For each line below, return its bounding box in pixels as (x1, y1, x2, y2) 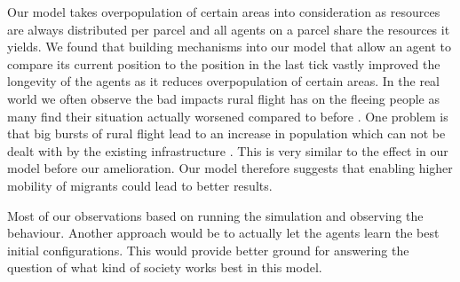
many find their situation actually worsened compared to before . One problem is (7, 106, 448, 125)
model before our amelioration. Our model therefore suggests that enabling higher (7, 159, 453, 177)
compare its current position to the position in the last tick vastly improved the (7, 54, 440, 73)
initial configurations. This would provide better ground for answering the (7, 240, 409, 259)
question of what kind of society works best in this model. (7, 258, 322, 277)
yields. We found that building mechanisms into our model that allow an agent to (7, 37, 452, 56)
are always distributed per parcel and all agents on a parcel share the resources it (7, 20, 450, 38)
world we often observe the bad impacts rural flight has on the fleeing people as (7, 89, 440, 107)
